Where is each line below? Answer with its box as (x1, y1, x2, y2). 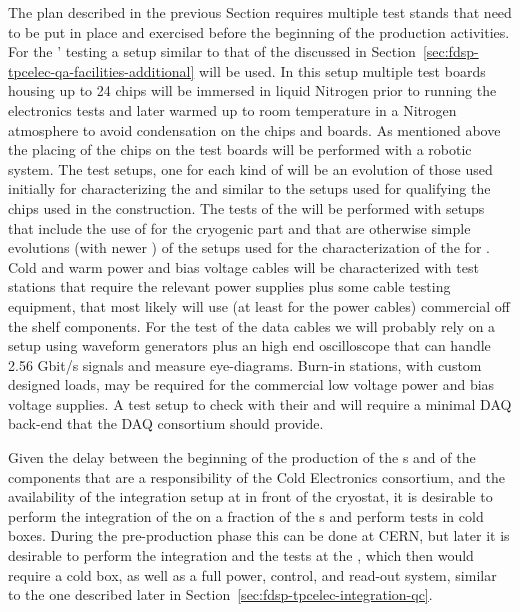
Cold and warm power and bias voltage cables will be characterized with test (8, 256, 479, 277)
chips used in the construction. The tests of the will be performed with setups (8, 197, 485, 218)
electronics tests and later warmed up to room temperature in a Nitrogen (8, 99, 457, 120)
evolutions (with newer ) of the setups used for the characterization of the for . (8, 237, 490, 258)
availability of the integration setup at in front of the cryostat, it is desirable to (8, 486, 493, 507)
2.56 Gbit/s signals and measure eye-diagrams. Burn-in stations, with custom (8, 354, 482, 375)
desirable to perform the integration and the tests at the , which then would (8, 545, 474, 566)
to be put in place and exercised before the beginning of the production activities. (8, 21, 510, 42)
